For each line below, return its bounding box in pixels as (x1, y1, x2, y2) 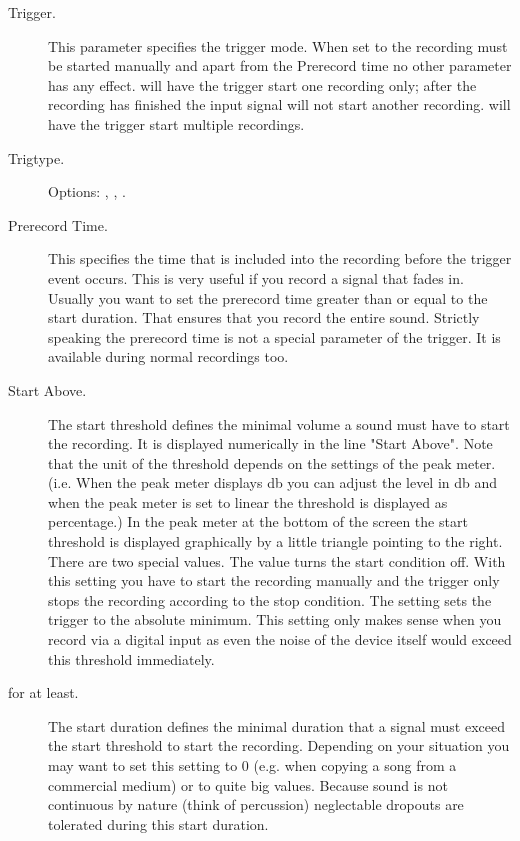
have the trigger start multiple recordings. (48, 113, 305, 134)
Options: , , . (48, 181, 126, 202)
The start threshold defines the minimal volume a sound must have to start (48, 413, 510, 434)
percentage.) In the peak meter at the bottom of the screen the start (48, 511, 468, 532)
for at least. (8, 682, 79, 703)
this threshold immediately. (48, 648, 215, 669)
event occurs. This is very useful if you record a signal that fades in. (48, 267, 464, 288)
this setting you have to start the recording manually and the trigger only (48, 570, 500, 591)
